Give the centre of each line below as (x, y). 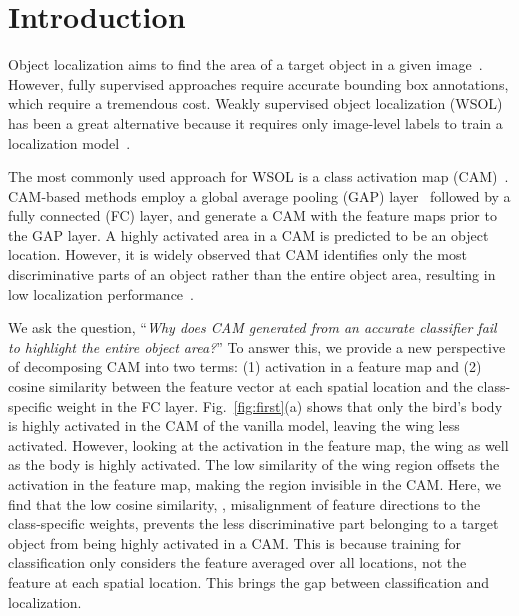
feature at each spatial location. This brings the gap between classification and (249, 581)
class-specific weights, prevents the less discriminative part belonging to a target (253, 523)
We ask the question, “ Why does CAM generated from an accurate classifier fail (252, 327)
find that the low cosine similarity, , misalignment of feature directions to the (244, 503)
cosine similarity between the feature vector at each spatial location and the (240, 386)
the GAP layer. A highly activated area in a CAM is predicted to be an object (248, 234)
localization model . (69, 142)
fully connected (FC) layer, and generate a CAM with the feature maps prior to (252, 215)
